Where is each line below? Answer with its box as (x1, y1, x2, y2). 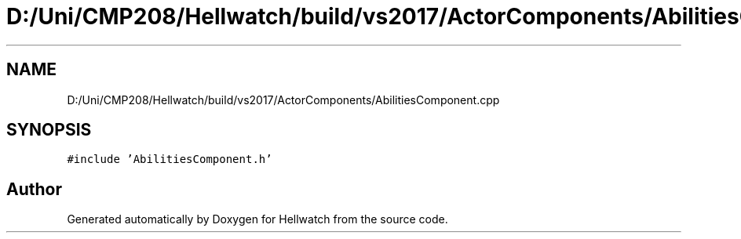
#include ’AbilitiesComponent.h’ (67, 153, 272, 166)
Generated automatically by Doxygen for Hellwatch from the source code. (67, 212, 448, 226)
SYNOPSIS (6, 120, 92, 140)
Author (6, 179, 62, 199)
